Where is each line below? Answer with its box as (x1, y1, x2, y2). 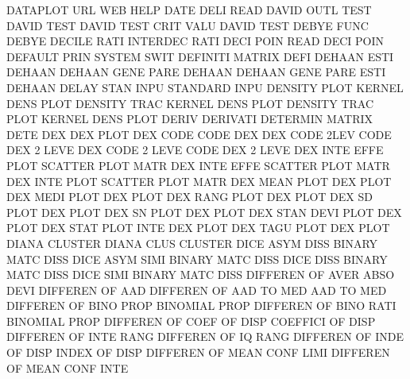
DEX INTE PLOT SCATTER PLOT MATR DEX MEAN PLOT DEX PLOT (6, 172, 392, 189)
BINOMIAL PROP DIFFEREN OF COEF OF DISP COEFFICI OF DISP (6, 312, 376, 329)
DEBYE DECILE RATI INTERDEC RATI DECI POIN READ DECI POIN (6, 33, 385, 49)
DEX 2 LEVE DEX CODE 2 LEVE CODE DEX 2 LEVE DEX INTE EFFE (6, 141, 384, 158)
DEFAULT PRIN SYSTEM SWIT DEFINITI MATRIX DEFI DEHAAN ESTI (6, 48, 394, 64)
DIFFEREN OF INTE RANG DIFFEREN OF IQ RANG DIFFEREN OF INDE (6, 328, 404, 345)
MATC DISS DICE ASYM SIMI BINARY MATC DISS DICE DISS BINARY (6, 250, 388, 267)
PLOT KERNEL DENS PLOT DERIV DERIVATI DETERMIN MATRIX (6, 110, 373, 127)
